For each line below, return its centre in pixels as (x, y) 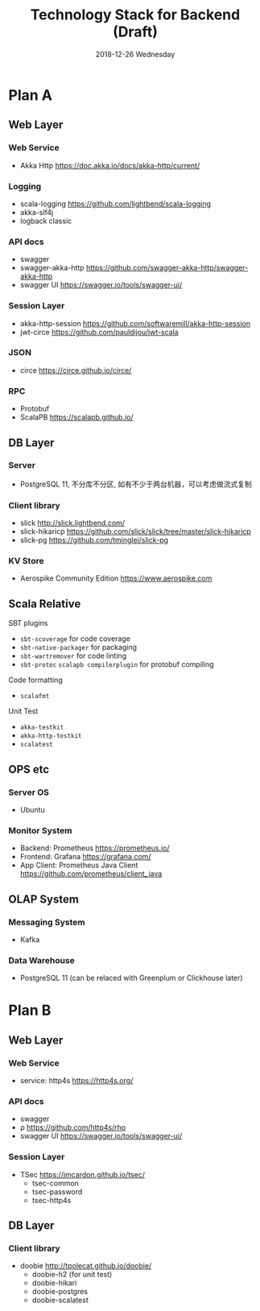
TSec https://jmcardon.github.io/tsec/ (82, 1174)
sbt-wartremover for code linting (73, 656)
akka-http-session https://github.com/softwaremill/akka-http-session (135, 323)
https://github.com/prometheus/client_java (91, 874)
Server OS (29, 792)
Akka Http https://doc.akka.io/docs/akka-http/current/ (110, 165)
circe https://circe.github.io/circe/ (76, 370)
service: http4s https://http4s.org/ (76, 1081)
